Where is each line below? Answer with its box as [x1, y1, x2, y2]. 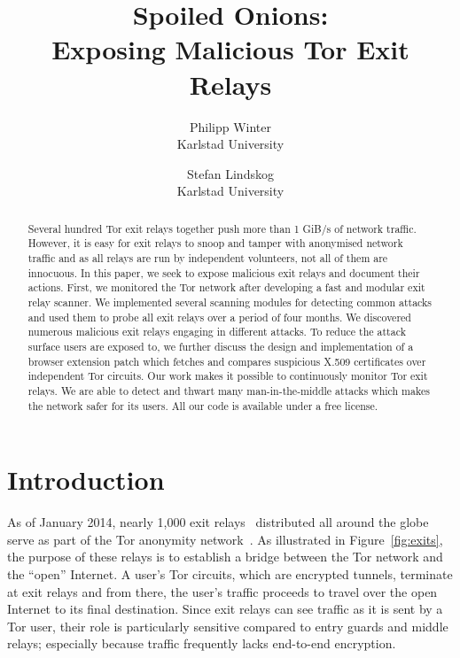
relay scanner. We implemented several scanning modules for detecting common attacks [27, 294, 433, 309]
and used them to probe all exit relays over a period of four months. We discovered [27, 309, 411, 324]
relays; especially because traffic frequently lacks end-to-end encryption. [7, 634, 396, 653]
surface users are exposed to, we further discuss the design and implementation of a [27, 338, 414, 353]
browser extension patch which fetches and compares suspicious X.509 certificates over [27, 353, 426, 368]
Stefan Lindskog [187, 164, 274, 182]
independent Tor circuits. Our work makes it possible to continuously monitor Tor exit [27, 368, 428, 383]
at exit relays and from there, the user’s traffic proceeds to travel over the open [7, 582, 438, 600]
